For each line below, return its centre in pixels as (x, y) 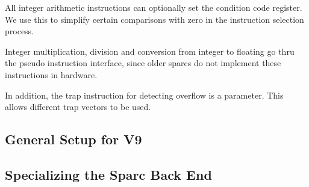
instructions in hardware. (51, 74)
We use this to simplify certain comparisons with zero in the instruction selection (154, 19)
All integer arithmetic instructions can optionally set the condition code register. (154, 7)
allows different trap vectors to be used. (78, 107)
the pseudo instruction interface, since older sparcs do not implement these (143, 63)
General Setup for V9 (73, 139)
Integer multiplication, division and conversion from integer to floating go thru (150, 51)
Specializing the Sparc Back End (108, 174)
